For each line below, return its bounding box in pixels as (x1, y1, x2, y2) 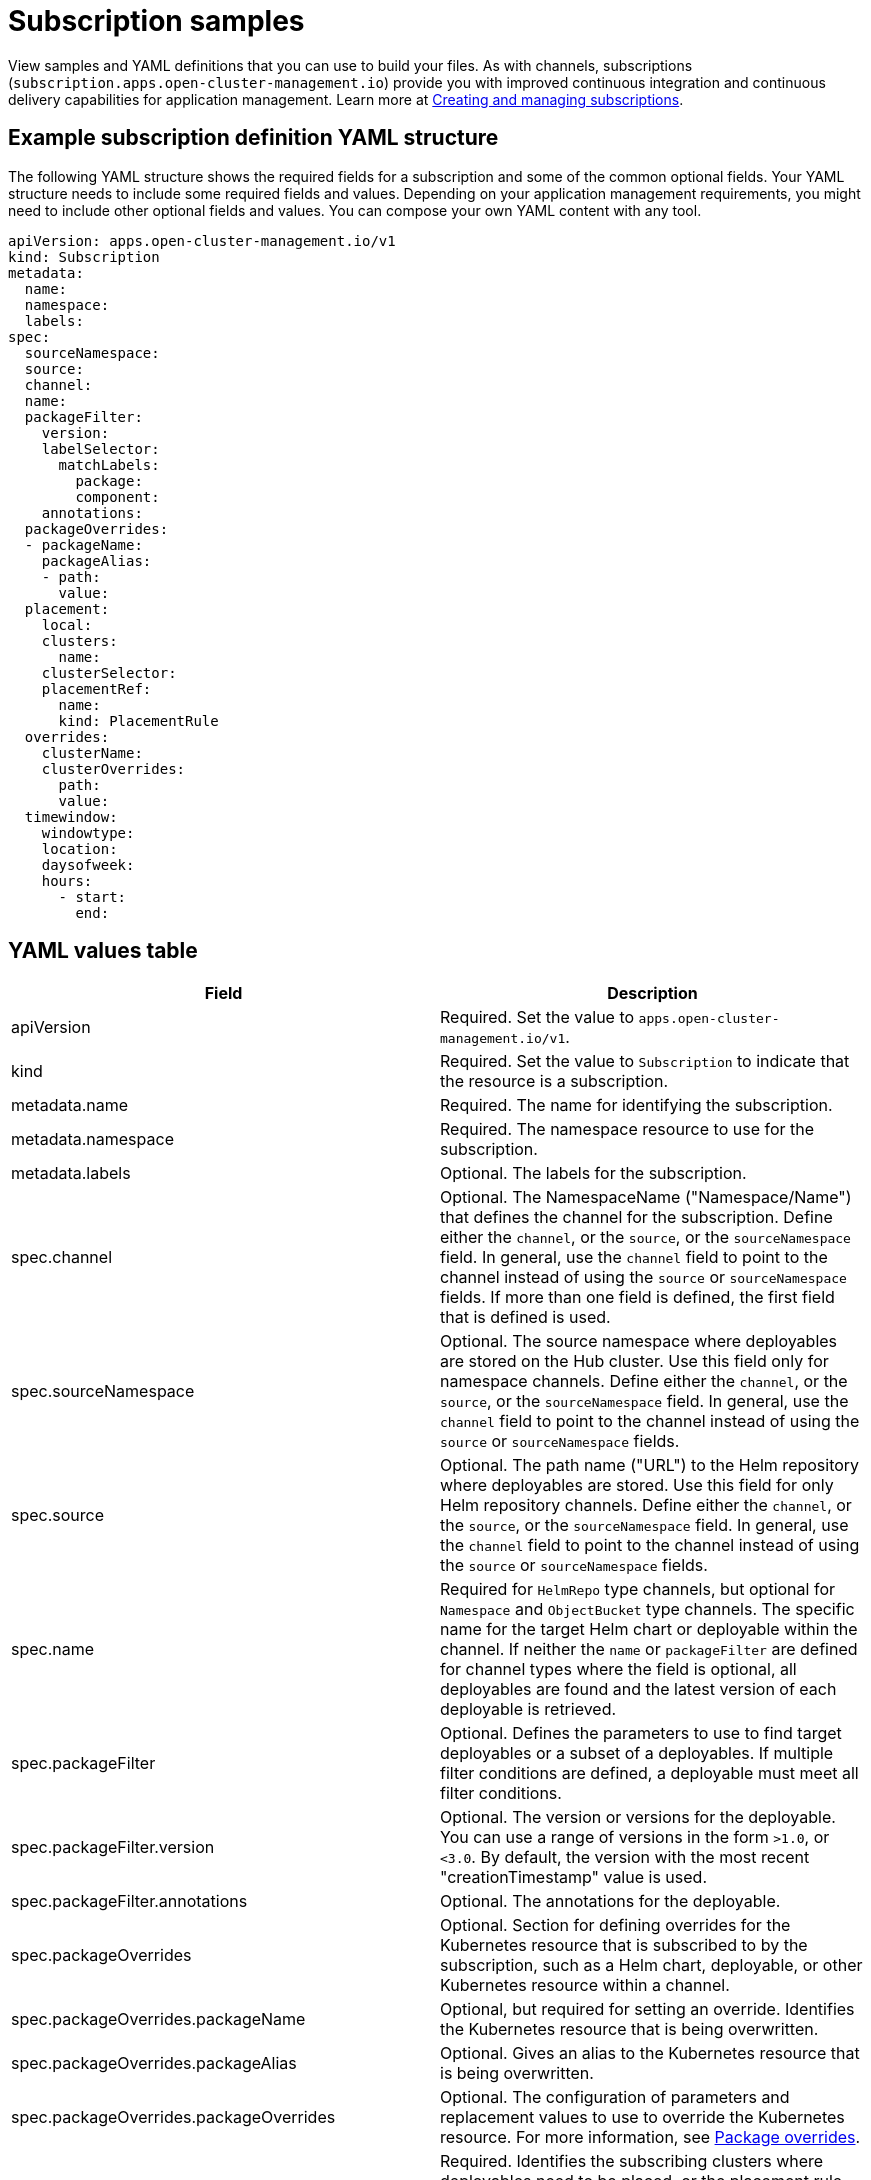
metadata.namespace (11, 1129, 174, 1150)
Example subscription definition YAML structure (8, 125, 499, 151)
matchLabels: (58, 456, 160, 473)
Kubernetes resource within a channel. (440, 1975, 730, 1996)
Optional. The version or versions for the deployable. (440, 1807, 836, 1828)
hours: (41, 872, 93, 889)
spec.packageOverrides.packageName (11, 2009, 306, 2030)
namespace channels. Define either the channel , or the (440, 1371, 848, 1392)
